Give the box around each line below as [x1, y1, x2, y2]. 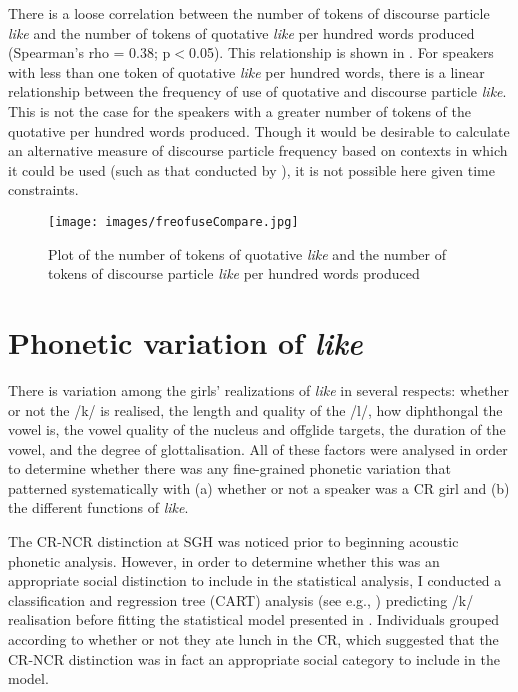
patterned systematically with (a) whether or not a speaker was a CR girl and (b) [8, 477, 510, 498]
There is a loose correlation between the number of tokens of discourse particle [8, 3, 490, 23]
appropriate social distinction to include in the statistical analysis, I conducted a [8, 570, 502, 591]
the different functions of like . [8, 497, 189, 518]
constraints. [8, 179, 79, 200]
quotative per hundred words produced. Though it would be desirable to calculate [8, 120, 510, 141]
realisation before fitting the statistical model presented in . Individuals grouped [8, 609, 499, 630]
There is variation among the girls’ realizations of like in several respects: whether [8, 379, 509, 400]
